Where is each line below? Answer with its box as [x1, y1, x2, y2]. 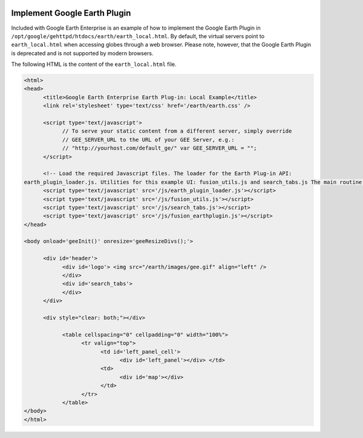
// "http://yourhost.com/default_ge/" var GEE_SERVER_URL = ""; [62, 145, 257, 151]
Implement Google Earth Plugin [11, 8, 131, 18]
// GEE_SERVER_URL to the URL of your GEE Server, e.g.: [62, 136, 235, 143]
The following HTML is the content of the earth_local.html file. [11, 61, 177, 68]
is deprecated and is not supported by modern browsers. [11, 49, 154, 57]
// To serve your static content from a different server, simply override [62, 128, 292, 134]
